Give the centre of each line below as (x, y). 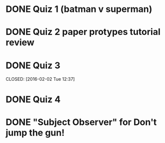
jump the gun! (35, 133)
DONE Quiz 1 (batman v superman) (79, 9)
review (20, 43)
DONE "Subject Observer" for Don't (81, 122)
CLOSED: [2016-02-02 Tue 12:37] (40, 79)
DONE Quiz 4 (33, 99)
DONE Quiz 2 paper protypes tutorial (83, 32)
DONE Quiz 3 (33, 65)
